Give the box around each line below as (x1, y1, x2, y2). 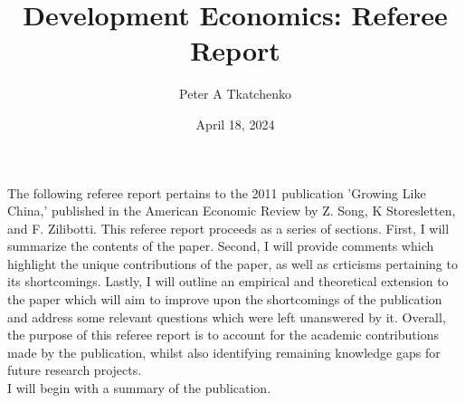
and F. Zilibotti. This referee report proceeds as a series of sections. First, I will (7, 218, 450, 237)
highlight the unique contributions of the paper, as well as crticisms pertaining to (7, 254, 458, 273)
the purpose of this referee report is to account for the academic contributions (7, 325, 439, 344)
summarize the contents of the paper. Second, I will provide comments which (7, 236, 434, 255)
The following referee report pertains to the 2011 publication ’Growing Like (7, 183, 426, 202)
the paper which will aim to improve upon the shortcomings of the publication (7, 290, 442, 309)
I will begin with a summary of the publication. (7, 379, 271, 398)
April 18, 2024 (195, 114, 275, 133)
